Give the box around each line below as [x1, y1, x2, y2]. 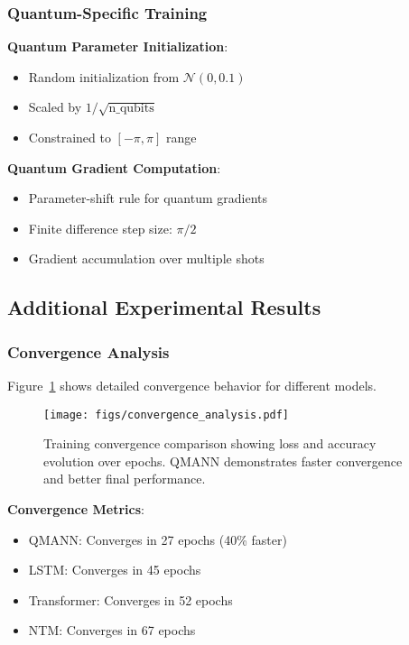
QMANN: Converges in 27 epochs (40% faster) [28, 530, 287, 548]
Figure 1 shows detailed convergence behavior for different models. [7, 375, 376, 394]
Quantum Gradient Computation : [7, 158, 221, 177]
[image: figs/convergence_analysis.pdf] [43, 408, 290, 421]
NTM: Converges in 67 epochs [28, 621, 196, 640]
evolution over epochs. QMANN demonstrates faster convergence [43, 451, 403, 470]
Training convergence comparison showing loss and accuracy [43, 434, 376, 453]
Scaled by [28, 97, 82, 116]
